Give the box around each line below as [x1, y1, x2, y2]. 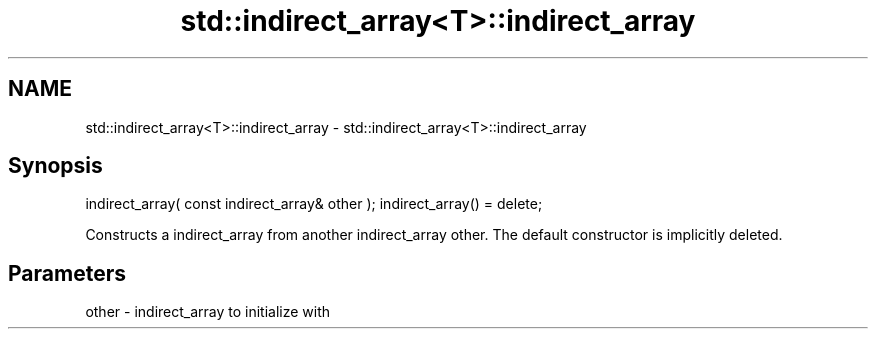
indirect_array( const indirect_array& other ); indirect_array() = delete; [85, 195, 543, 213]
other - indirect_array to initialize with [85, 303, 331, 321]
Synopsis [8, 153, 103, 179]
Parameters [8, 260, 126, 286]
